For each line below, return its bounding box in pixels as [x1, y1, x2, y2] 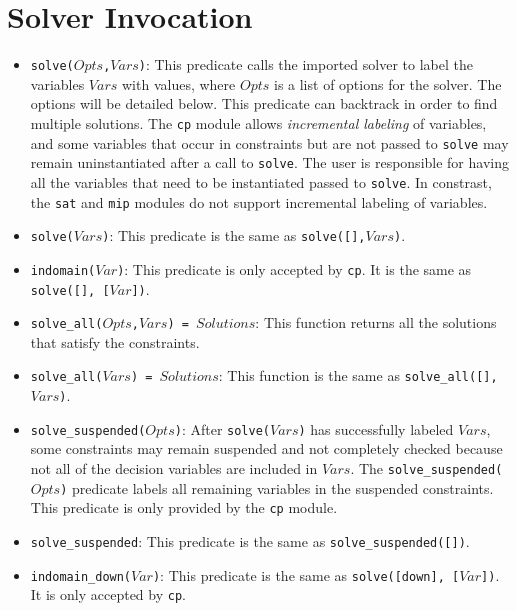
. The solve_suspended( [350, 458, 503, 479]
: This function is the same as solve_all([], [218, 365, 498, 386]
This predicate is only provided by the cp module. [30, 497, 338, 518]
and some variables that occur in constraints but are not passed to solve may [30, 132, 509, 153]
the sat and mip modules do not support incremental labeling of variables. [30, 191, 488, 212]
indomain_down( [30, 569, 132, 584]
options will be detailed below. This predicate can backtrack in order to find [30, 93, 498, 114]
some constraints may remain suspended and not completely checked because [30, 438, 503, 459]
